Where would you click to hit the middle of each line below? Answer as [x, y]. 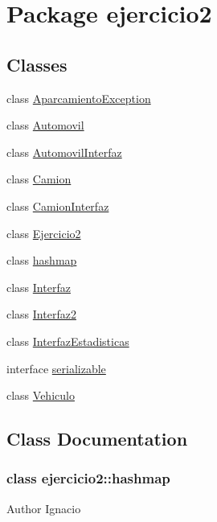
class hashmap [42, 260]
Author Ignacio [44, 508]
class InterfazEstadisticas [68, 341]
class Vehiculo [41, 395]
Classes [37, 64]
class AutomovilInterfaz [64, 152]
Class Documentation [97, 439]
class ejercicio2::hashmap [88, 478]
